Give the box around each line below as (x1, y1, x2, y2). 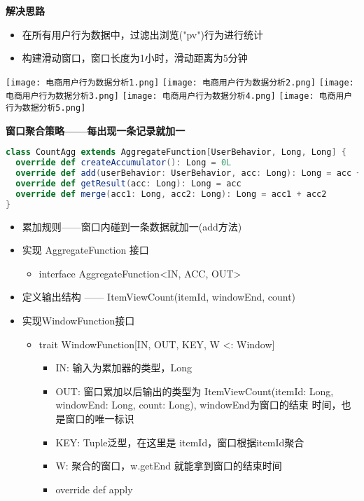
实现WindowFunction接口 (22, 313, 135, 327)
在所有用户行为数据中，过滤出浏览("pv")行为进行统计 (22, 27, 263, 41)
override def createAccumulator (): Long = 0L (15, 158, 232, 168)
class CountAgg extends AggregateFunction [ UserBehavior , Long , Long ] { (6, 147, 346, 158)
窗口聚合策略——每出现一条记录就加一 (6, 123, 185, 137)
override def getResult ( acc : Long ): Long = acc (15, 178, 241, 188)
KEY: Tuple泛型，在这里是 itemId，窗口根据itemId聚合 (55, 434, 304, 449)
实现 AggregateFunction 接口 (22, 242, 149, 257)
